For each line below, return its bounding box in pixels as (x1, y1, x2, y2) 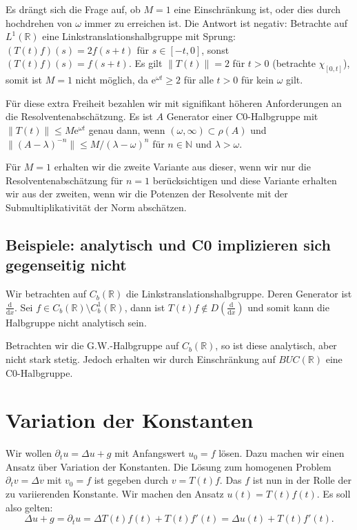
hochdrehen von (6, 15, 72, 30)
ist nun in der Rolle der (252, 473, 351, 487)
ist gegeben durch (94, 473, 169, 487)
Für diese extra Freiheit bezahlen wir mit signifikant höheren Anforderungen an (6, 95, 342, 110)
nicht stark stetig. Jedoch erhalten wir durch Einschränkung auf (6, 351, 276, 366)
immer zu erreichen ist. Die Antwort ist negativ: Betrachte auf (84, 15, 347, 30)
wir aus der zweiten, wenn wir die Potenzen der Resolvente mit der (6, 186, 288, 201)
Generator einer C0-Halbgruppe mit (166, 109, 318, 124)
